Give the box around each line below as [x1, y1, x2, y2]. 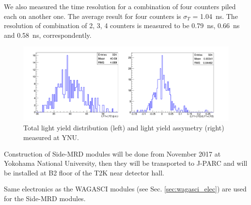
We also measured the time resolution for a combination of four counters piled [4, 1, 236, 11]
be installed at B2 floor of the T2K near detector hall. [4, 167, 164, 177]
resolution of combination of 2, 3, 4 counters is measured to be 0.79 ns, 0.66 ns [4, 20, 240, 31]
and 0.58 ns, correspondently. [4, 30, 92, 40]
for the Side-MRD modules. [4, 193, 86, 203]
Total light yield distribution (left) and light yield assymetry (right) [23, 123, 224, 133]
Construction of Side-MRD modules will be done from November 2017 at [4, 148, 221, 158]
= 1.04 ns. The [192, 11, 238, 21]
